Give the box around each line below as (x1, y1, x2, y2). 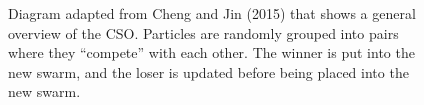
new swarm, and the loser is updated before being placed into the (8, 61, 409, 82)
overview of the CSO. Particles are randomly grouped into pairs (8, 22, 399, 43)
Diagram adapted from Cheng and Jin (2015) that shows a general (8, 3, 416, 23)
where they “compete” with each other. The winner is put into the (8, 42, 415, 63)
